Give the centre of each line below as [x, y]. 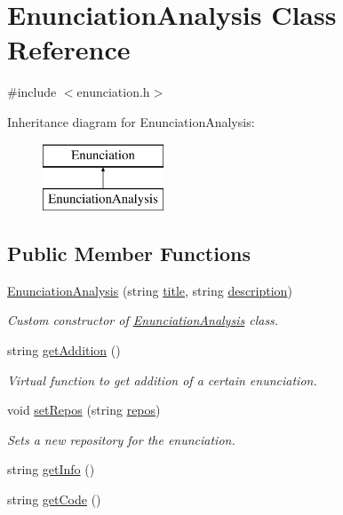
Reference [69, 49]
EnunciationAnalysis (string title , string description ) [150, 290]
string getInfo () [51, 469]
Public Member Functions [129, 254]
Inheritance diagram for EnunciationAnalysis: [131, 121]
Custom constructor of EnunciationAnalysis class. [143, 320]
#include [32, 92]
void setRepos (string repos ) [84, 410]
